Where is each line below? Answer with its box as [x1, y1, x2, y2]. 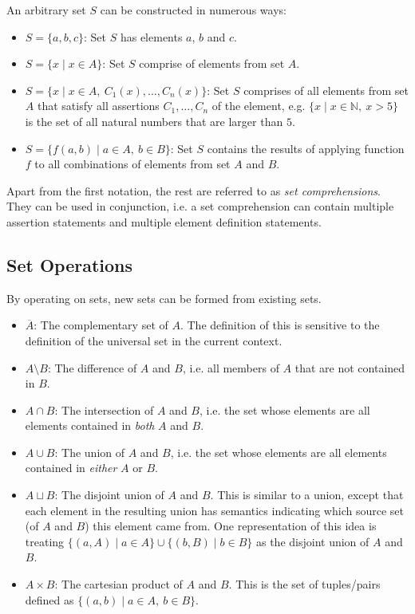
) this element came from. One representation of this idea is [85, 518, 377, 534]
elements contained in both [25, 417, 155, 434]
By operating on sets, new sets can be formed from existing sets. [6, 289, 322, 306]
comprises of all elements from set [243, 81, 409, 98]
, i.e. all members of [182, 359, 279, 376]
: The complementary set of [34, 317, 168, 333]
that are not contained [294, 359, 405, 376]
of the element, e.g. [211, 97, 306, 114]
